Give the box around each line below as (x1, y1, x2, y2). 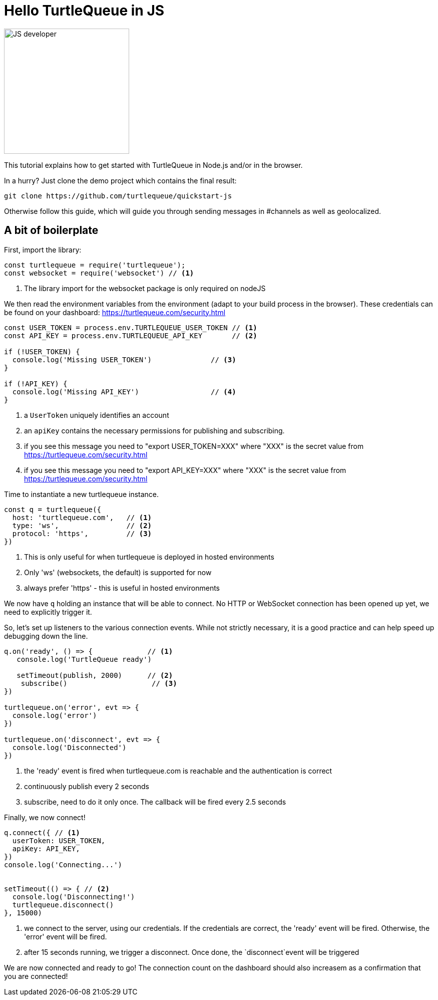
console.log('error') (12, 711, 97, 719)
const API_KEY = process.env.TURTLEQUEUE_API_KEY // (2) (4, 331, 257, 340)
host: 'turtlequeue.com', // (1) (12, 513, 152, 522)
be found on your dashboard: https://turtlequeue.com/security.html (4, 308, 226, 317)
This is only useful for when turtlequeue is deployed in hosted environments (24, 552, 274, 561)
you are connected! (4, 971, 68, 980)
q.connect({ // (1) (4, 828, 80, 837)
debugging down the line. (4, 631, 88, 640)
